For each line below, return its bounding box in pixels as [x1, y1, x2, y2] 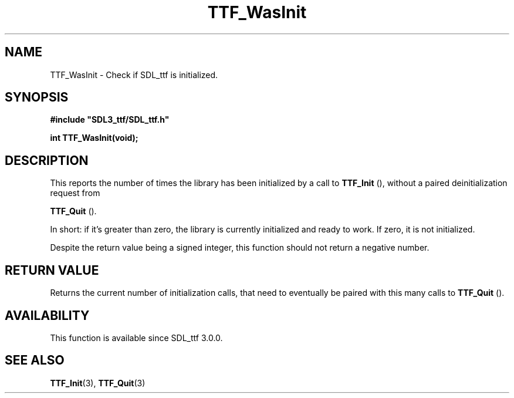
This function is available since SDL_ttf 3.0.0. [50, 332, 223, 343]
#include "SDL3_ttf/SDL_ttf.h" [50, 114, 170, 125]
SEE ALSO [5, 353, 65, 368]
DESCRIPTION [5, 153, 89, 168]
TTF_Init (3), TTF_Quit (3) [50, 377, 146, 388]
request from [50, 188, 100, 198]
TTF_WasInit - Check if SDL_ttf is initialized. [50, 69, 218, 80]
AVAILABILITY [5, 308, 90, 323]
